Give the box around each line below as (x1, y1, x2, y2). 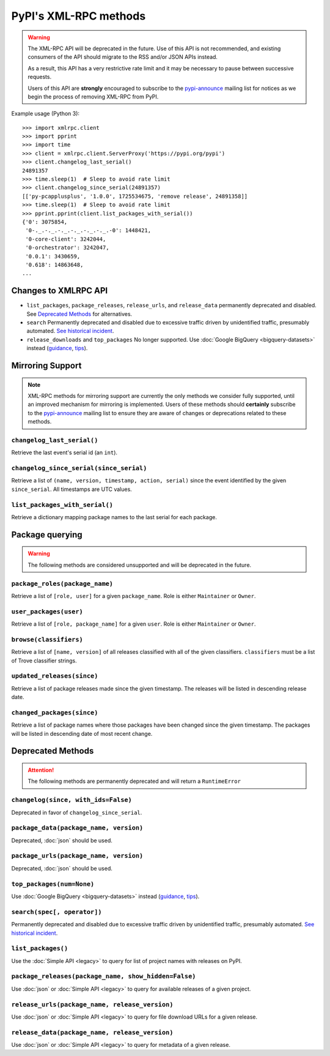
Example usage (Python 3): (11, 110, 79, 118)
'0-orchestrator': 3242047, (25, 244, 109, 251)
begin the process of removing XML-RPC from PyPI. (28, 92, 159, 100)
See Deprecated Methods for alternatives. (26, 310, 133, 318)
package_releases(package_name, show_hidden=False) (11, 972, 196, 981)
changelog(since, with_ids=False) (11, 796, 133, 804)
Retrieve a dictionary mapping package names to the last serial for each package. (11, 513, 217, 520)
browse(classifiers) (11, 635, 84, 643)
